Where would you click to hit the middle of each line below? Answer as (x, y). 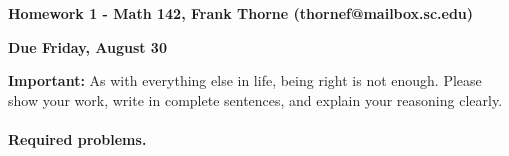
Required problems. (77, 138)
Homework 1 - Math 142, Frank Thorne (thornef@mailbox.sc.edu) (241, 13)
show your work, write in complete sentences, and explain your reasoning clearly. (255, 99)
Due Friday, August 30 (87, 46)
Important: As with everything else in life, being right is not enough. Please (245, 80)
